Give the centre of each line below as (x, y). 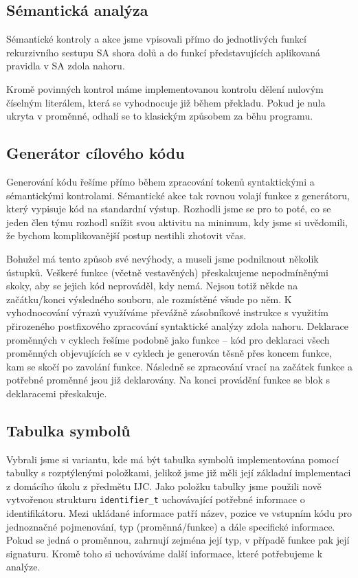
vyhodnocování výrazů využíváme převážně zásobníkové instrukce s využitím (167, 312)
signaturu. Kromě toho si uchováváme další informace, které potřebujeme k (165, 553)
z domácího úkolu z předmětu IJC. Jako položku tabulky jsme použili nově (164, 486)
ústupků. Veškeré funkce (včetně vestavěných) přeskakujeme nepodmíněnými (167, 272)
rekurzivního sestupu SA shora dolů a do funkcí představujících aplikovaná (164, 52)
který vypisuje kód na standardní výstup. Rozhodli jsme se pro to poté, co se (169, 209)
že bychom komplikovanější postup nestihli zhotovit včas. (126, 235)
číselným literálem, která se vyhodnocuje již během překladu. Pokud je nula (166, 102)
